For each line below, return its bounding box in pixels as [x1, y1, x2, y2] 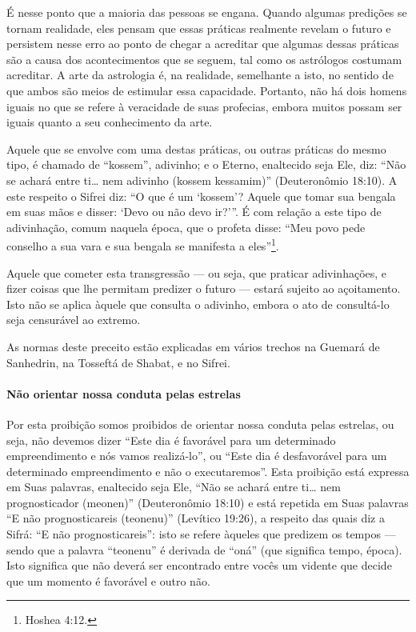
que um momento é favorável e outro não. [6, 572, 210, 589]
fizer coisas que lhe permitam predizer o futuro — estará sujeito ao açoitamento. [6, 280, 401, 297]
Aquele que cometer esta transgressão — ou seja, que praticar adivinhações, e [6, 264, 387, 281]
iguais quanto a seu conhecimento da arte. [6, 114, 213, 130]
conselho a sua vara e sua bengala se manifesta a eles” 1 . [6, 235, 279, 254]
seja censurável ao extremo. [6, 311, 141, 328]
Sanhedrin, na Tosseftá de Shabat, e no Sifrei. [6, 354, 230, 370]
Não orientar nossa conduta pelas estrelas [6, 385, 241, 402]
